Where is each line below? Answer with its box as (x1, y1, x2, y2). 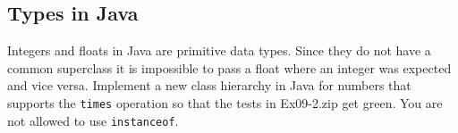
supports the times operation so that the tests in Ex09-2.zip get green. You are (7, 93, 443, 112)
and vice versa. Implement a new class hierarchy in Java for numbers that (7, 76, 411, 95)
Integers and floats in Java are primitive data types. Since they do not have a (7, 41, 431, 60)
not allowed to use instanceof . (7, 111, 179, 129)
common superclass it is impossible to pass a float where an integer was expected (7, 58, 452, 77)
